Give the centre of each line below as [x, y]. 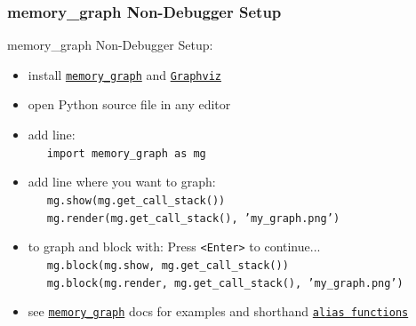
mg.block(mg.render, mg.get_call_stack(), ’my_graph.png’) [225, 283]
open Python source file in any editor [129, 104]
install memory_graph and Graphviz [124, 74]
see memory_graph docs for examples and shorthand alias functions [218, 311]
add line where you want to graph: [122, 182]
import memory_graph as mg [126, 153]
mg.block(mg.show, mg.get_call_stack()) [168, 265]
